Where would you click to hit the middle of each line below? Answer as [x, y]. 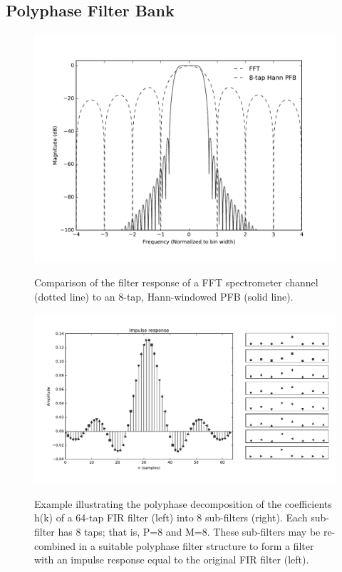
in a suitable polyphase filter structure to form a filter [196, 545]
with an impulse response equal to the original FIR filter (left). [172, 560]
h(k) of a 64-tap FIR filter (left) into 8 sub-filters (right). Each [171, 518]
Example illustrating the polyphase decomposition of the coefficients [183, 503]
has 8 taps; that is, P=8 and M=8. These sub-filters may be [189, 531]
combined [55, 545]
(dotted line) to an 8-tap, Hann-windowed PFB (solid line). [164, 296]
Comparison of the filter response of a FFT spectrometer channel [176, 282]
